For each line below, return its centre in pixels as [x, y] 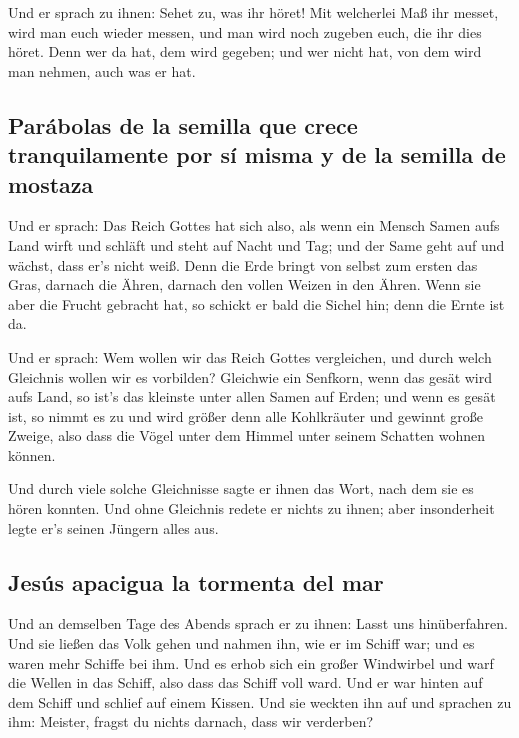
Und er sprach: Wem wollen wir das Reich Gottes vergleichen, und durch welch [250, 356]
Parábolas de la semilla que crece [183, 124]
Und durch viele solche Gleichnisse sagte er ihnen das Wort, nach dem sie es [241, 488]
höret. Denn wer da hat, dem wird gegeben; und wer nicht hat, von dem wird [245, 51]
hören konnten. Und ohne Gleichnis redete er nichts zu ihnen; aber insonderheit [251, 508]
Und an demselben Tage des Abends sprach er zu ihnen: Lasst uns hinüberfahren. [258, 623]
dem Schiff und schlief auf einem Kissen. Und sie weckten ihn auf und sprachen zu [260, 701]
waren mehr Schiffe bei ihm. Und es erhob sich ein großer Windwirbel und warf [251, 662]
